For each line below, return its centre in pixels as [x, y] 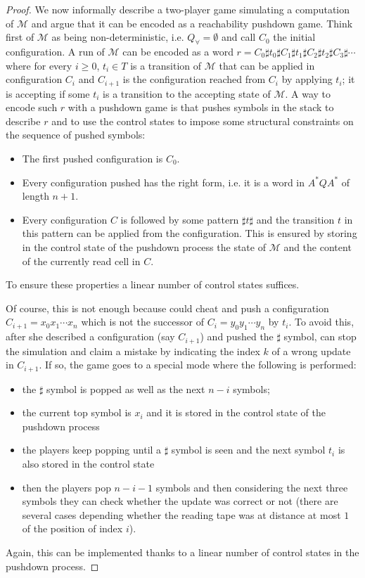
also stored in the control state [88, 464]
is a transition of [166, 65]
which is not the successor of [142, 322]
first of [20, 37]
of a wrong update [311, 351]
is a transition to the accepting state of [187, 93]
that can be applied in [267, 65]
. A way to [308, 93]
